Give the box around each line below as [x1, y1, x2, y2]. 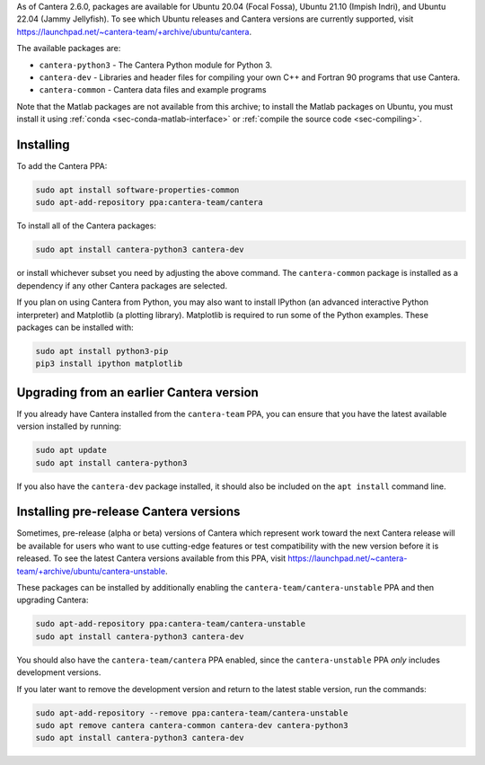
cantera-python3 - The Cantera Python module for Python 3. [39, 59, 273, 70]
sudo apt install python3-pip [35, 346, 169, 356]
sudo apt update [35, 445, 108, 456]
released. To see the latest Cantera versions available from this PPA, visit [16, 553, 287, 564]
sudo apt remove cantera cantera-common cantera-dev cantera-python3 [35, 720, 348, 730]
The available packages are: [16, 43, 121, 54]
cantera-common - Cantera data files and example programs [39, 85, 267, 95]
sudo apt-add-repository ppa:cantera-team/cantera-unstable [35, 618, 306, 629]
